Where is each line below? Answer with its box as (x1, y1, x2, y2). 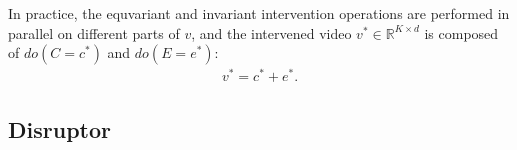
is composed (424, 22, 499, 43)
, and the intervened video (191, 22, 352, 43)
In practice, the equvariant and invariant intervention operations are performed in (8, 3, 510, 23)
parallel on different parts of (8, 22, 180, 43)
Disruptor (8, 113, 111, 144)
